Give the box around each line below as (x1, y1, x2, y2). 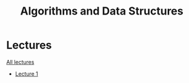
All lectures (6, 58, 35, 65)
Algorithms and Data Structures (20, 4, 184, 18)
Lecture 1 (15, 70, 38, 77)
